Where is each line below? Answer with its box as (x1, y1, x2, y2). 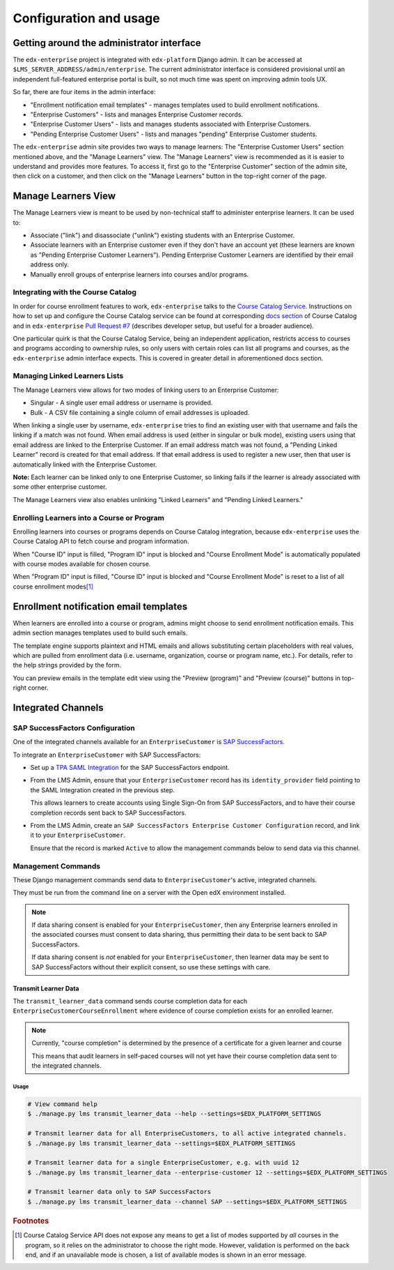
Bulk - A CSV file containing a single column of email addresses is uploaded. (30, 408, 250, 416)
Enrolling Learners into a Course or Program (13, 513, 165, 522)
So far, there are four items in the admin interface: (13, 88, 156, 96)
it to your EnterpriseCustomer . (30, 831, 125, 840)
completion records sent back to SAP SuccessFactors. (30, 808, 187, 817)
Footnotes (13, 1216, 49, 1225)
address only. (30, 260, 70, 269)
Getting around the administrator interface (13, 37, 201, 49)
